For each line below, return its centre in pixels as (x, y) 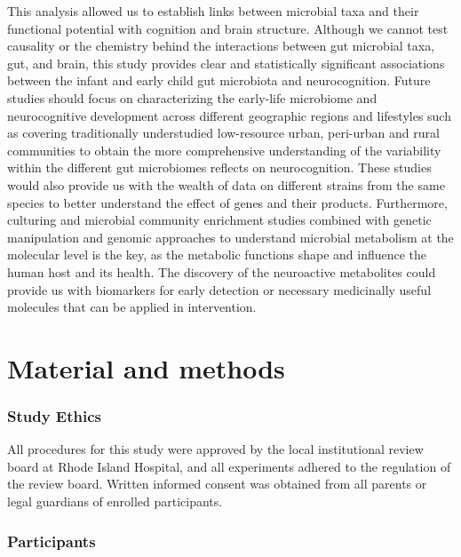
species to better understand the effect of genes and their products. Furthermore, (227, 202)
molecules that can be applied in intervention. (132, 307)
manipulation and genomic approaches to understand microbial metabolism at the (230, 237)
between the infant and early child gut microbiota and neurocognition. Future (219, 80)
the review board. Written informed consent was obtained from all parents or (217, 484)
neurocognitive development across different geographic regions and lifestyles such (229, 115)
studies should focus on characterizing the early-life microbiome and (192, 97)
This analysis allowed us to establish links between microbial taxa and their (213, 11)
